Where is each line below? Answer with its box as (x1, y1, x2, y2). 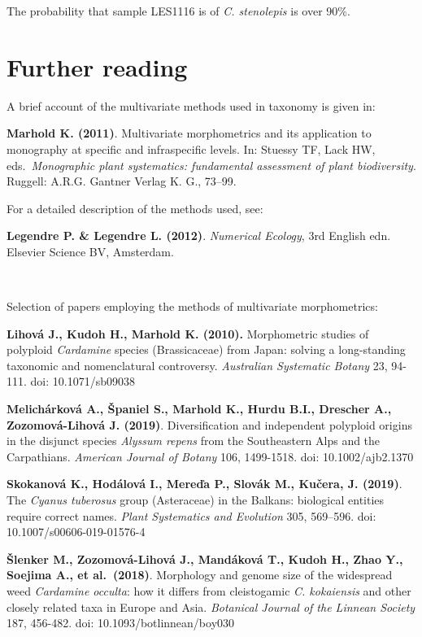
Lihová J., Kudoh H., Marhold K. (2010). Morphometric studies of (7, 325, 369, 342)
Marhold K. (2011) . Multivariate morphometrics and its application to (7, 124, 372, 142)
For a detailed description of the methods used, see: (7, 199, 263, 216)
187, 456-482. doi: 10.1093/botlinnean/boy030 (7, 614, 235, 631)
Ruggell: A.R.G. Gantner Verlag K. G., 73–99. (7, 172, 237, 190)
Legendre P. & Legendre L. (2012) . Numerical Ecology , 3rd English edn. (7, 227, 391, 244)
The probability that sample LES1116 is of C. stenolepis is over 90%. (7, 2, 350, 19)
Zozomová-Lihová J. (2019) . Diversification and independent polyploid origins (7, 416, 412, 433)
